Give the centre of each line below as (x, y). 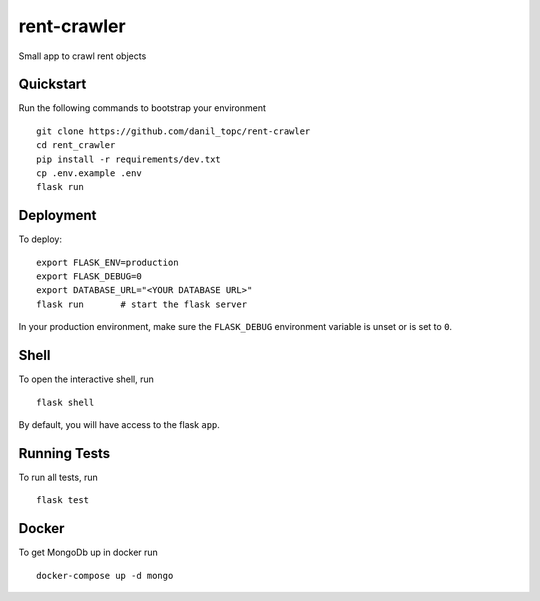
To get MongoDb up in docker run (88, 552)
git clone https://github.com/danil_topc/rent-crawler (173, 131)
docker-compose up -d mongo (105, 575)
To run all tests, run (58, 477)
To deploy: (40, 239)
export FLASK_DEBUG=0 (89, 276)
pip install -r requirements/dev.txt (129, 159)
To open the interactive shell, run (86, 379)
